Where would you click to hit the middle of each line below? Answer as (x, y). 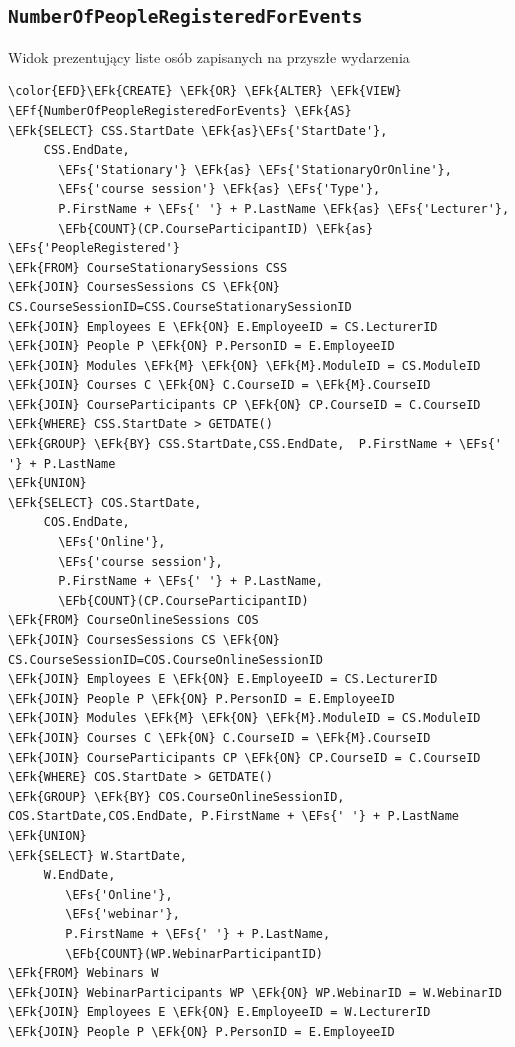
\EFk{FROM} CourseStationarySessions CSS (148, 267)
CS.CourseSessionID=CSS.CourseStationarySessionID (180, 306)
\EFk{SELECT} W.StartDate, (97, 855)
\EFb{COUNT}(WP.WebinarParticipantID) (194, 953)
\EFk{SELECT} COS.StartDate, (105, 502)
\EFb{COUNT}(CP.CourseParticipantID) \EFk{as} (216, 228)
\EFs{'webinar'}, (122, 914)
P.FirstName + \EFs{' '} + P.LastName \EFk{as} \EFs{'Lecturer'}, (284, 208)
